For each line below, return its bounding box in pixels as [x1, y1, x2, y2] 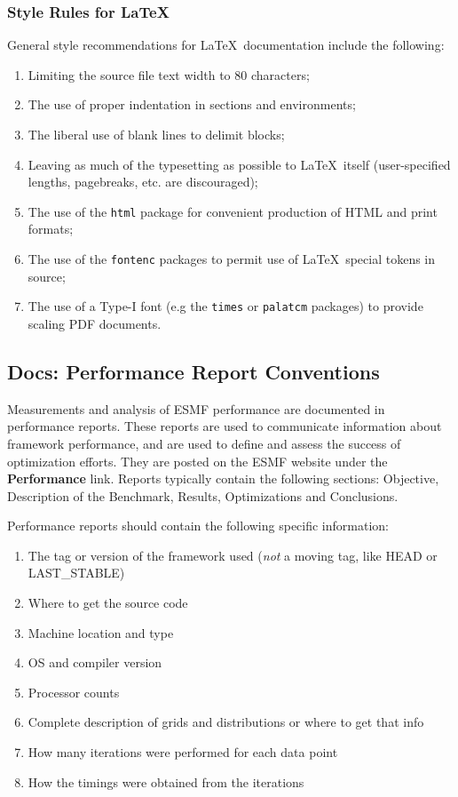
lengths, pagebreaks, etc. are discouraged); [28, 172, 258, 191]
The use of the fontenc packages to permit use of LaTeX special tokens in [28, 250, 436, 268]
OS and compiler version [28, 653, 162, 672]
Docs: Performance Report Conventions [7, 357, 380, 385]
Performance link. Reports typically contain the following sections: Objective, [7, 469, 439, 488]
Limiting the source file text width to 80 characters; [28, 65, 310, 84]
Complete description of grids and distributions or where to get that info [28, 713, 424, 731]
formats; [28, 219, 74, 238]
